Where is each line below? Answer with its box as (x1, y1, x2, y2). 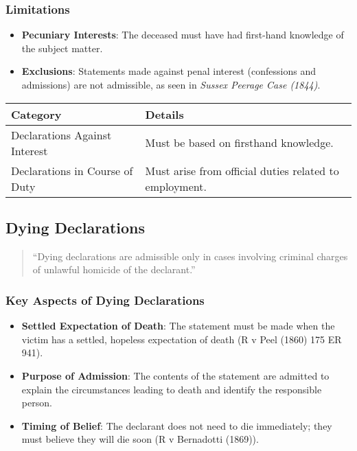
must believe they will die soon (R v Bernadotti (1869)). (21, 432, 259, 446)
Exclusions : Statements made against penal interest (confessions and (21, 64, 316, 78)
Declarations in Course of (11, 162, 133, 178)
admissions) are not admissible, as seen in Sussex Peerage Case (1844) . (21, 78, 321, 91)
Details (145, 106, 184, 122)
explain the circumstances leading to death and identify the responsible (21, 382, 322, 396)
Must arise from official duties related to (145, 162, 339, 178)
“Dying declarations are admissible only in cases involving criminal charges (32, 248, 348, 263)
